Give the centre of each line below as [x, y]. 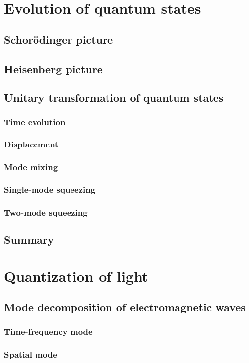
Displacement [31, 144]
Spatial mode [31, 354]
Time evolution [35, 122]
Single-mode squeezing [50, 190]
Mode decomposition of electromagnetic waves [125, 307]
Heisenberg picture [53, 68]
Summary [29, 239]
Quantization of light [76, 275]
